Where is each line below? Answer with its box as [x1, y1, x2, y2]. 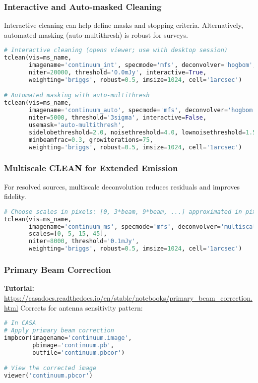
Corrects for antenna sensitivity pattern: [20, 302, 143, 313]
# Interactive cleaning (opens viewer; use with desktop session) [4, 47, 228, 54]
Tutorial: [4, 283, 34, 293]
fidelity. [4, 191, 26, 201]
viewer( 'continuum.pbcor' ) [4, 372, 93, 379]
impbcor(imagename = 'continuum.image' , [4, 334, 132, 341]
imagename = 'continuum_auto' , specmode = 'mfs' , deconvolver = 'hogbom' [29, 107, 257, 114]
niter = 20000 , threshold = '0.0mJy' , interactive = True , [29, 69, 207, 76]
